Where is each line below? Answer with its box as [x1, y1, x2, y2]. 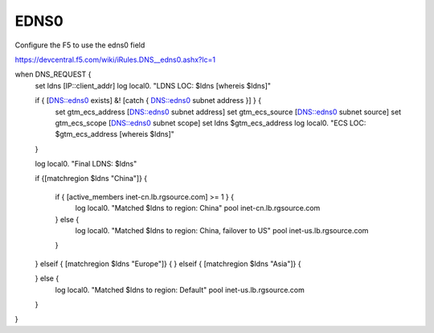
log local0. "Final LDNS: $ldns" [35, 159, 137, 169]
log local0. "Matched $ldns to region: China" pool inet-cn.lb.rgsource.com [75, 203, 321, 213]
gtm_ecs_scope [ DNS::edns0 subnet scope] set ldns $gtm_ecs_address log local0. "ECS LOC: [55, 117, 366, 128]
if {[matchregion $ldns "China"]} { [35, 174, 148, 183]
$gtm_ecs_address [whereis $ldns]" [55, 129, 174, 139]
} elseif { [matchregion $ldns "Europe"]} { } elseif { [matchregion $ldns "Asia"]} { [35, 258, 301, 269]
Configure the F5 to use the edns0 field [14, 40, 145, 50]
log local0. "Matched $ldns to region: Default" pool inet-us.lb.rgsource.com [55, 285, 305, 294]
